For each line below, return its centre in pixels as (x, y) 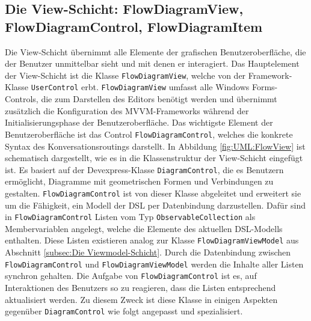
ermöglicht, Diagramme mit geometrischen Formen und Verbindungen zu (139, 181)
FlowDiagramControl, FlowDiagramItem (134, 26)
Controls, (22, 99)
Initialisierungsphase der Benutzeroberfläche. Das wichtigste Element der (139, 122)
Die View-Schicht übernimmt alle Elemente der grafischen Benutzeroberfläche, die (155, 51)
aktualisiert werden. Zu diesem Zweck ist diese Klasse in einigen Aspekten (141, 299)
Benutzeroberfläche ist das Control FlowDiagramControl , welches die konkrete (149, 134)
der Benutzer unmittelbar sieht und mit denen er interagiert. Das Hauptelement (152, 63)
